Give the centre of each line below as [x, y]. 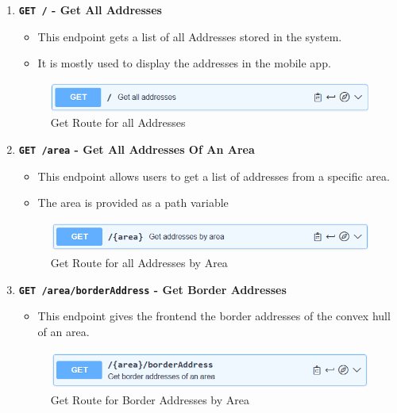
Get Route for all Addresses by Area [139, 263]
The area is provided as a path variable [133, 203]
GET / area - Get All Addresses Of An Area [137, 149]
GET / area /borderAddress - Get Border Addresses [152, 289]
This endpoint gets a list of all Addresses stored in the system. [190, 36]
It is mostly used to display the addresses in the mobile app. [184, 63]
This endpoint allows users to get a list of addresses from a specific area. [214, 176]
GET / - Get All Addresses [90, 10]
